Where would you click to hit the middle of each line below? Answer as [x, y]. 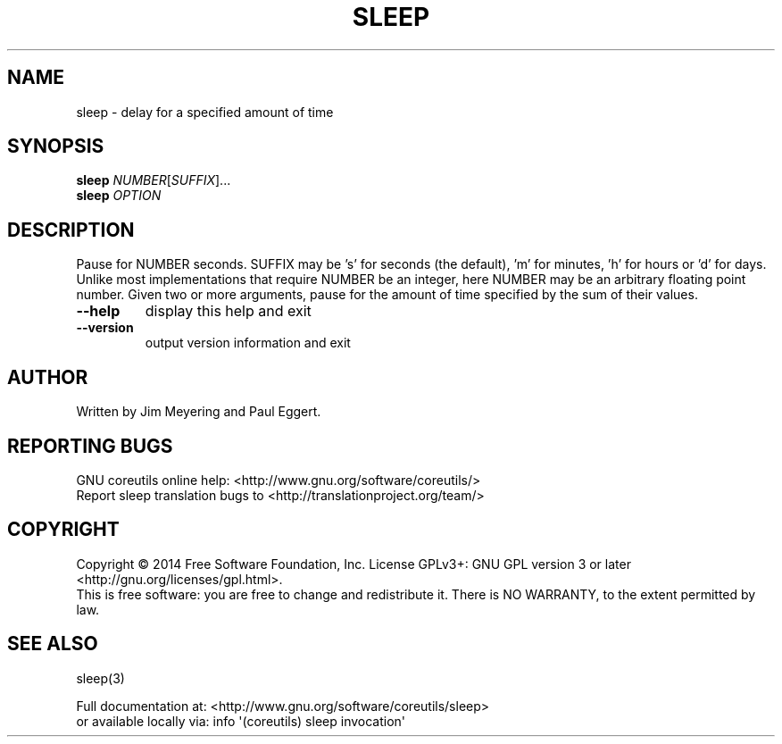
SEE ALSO [53, 644]
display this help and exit [228, 311]
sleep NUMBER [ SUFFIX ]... [154, 180]
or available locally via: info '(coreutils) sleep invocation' [241, 721]
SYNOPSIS [56, 146]
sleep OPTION [119, 196]
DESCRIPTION [71, 230]
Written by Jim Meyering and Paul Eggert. [199, 412]
